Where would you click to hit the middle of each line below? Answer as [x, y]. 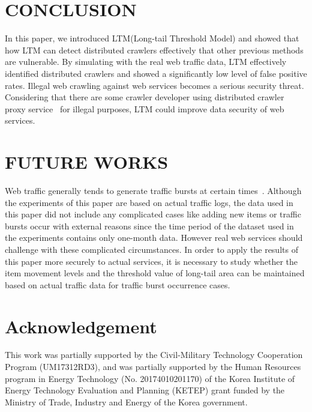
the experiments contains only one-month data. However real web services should [154, 238]
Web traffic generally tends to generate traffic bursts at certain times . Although [153, 190]
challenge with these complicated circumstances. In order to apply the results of [151, 249]
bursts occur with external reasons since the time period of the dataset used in [149, 226]
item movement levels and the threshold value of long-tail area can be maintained [155, 273]
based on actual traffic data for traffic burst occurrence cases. [118, 284]
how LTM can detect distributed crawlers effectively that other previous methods [154, 50]
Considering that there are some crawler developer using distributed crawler [145, 97]
